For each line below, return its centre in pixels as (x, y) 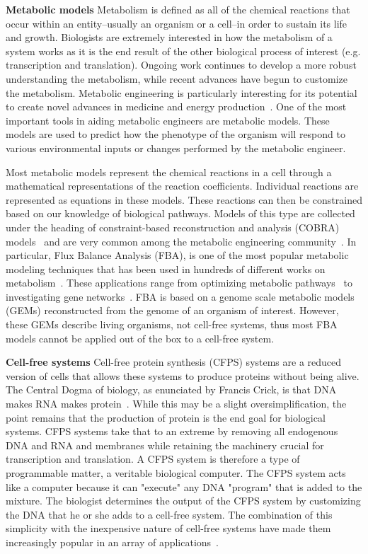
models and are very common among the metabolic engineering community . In (181, 241)
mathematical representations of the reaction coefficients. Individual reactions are (182, 186)
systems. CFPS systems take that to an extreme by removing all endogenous (172, 431)
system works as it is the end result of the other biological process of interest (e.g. (183, 51)
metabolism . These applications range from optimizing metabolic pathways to (179, 283)
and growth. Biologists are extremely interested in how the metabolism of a (169, 37)
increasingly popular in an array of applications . (112, 542)
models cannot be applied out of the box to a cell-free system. (140, 338)
